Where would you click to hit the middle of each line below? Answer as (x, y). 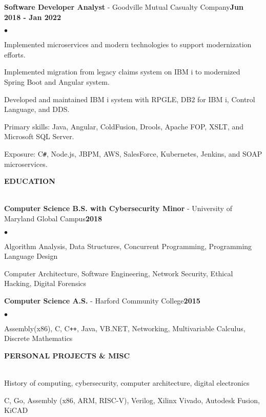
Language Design (31, 256)
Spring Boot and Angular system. (57, 81)
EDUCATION (30, 181)
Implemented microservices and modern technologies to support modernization (128, 44)
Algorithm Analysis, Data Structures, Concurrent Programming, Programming (128, 246)
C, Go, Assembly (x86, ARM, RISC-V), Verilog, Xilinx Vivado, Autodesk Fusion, (132, 400)
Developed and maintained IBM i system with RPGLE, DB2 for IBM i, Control (130, 99)
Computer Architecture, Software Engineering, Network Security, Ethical (119, 273)
